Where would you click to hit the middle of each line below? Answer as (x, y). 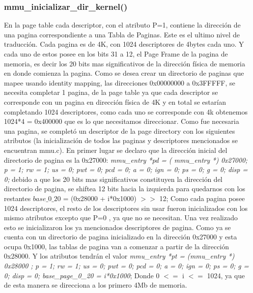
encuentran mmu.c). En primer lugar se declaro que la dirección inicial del (116, 150)
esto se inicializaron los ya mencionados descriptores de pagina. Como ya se (117, 227)
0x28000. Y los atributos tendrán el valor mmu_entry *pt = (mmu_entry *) (119, 256)
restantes (17, 198)
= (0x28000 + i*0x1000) (100, 198)
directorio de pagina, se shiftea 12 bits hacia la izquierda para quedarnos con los (125, 189)
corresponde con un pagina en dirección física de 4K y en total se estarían (115, 102)
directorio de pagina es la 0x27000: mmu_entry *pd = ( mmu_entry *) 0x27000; (126, 160)
